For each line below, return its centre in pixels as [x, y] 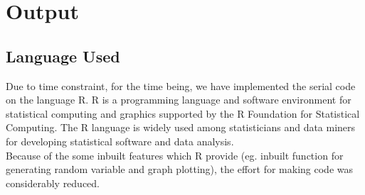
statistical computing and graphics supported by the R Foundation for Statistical [183, 113]
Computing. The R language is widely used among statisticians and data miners [181, 127]
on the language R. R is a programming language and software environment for [179, 100]
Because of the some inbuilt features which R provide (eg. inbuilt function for [175, 155]
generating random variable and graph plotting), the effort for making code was [180, 169]
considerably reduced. [53, 183]
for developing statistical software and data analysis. [120, 141]
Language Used [63, 56]
